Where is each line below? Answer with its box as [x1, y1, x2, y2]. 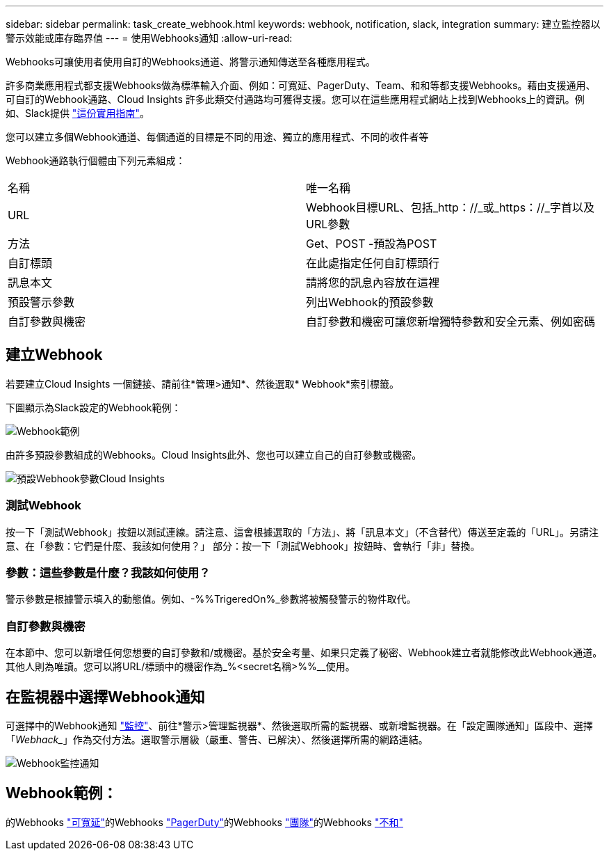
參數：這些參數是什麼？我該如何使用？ [6, 565, 211, 580]
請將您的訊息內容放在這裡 [306, 276, 440, 290]
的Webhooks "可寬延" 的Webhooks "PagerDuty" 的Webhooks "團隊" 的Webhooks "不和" [6, 816, 403, 828]
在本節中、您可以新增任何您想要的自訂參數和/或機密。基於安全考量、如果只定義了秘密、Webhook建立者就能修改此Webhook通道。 [6, 647, 603, 659]
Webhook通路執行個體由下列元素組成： [6, 154, 186, 166]
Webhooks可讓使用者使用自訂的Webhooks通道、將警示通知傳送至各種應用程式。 [6, 56, 375, 68]
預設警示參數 [8, 295, 75, 309]
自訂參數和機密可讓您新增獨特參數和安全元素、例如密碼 [306, 315, 596, 328]
